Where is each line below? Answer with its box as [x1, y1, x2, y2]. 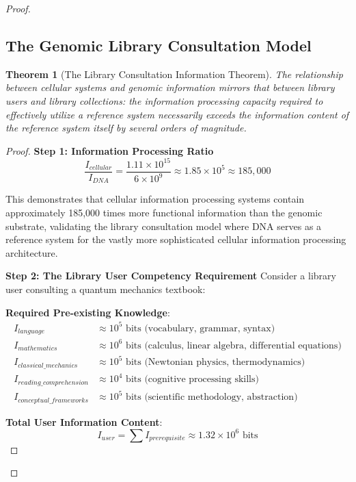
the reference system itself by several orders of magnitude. [5, 120, 247, 135]
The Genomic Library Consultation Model [5, 34, 312, 55]
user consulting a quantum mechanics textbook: [5, 281, 206, 296]
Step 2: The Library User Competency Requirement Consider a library [5, 268, 336, 283]
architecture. [5, 245, 58, 259]
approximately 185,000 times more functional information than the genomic [5, 205, 323, 219]
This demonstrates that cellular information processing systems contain [5, 192, 305, 206]
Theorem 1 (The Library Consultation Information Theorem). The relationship [5, 66, 343, 81]
